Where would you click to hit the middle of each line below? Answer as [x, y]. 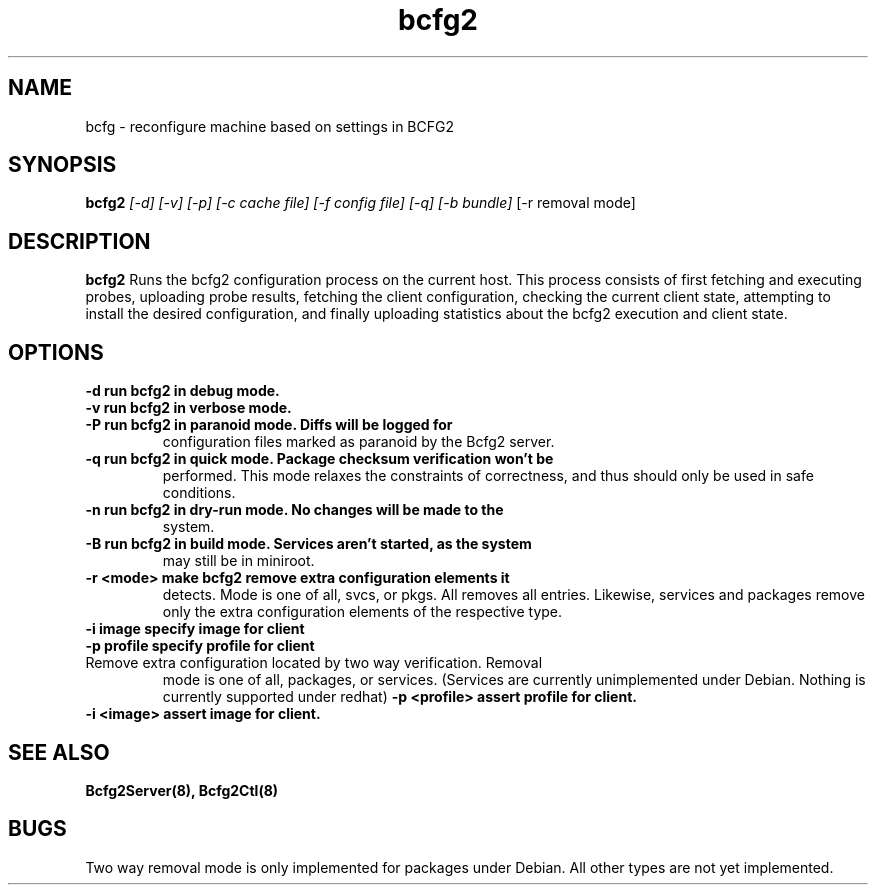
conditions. [199, 493]
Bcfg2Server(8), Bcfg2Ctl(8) [182, 790]
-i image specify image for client [195, 629]
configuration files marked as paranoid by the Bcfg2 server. [358, 442]
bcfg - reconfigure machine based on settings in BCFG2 [269, 126]
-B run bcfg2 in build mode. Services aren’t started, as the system [308, 544]
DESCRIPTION [79, 241]
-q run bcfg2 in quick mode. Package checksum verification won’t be [319, 459]
